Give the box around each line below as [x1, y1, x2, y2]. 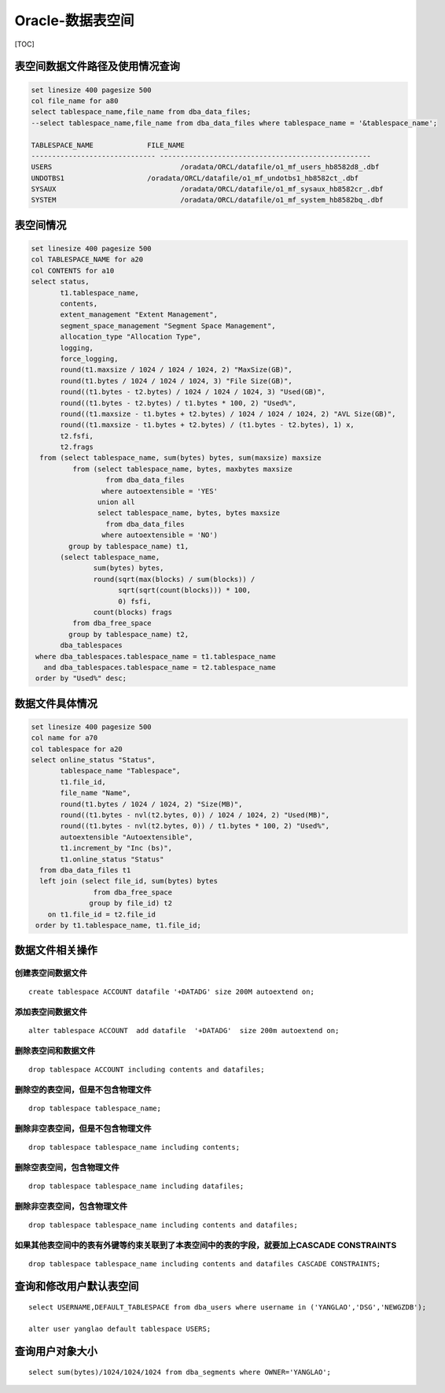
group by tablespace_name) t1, [68, 542, 189, 550]
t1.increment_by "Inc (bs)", [60, 843, 173, 853]
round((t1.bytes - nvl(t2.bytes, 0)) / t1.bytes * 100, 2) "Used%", [60, 821, 330, 831]
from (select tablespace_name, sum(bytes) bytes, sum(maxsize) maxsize [39, 454, 322, 462]
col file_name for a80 [31, 96, 119, 106]
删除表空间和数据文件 [14, 1046, 96, 1057]
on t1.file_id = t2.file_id [47, 910, 156, 919]
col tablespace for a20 [31, 744, 123, 754]
